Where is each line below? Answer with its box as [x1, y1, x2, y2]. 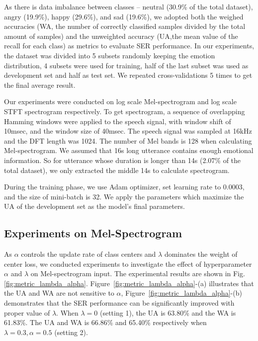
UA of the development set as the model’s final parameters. [4, 201, 185, 211]
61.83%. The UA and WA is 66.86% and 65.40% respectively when [4, 317, 207, 328]
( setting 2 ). [54, 327, 88, 337]
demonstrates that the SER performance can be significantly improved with [4, 298, 235, 308]
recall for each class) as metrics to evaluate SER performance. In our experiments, [4, 40, 255, 51]
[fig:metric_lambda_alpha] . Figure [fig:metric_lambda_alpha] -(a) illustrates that [4, 278, 254, 288]
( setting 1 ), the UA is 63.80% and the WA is [99, 307, 236, 318]
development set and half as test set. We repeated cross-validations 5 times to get [4, 70, 253, 80]
